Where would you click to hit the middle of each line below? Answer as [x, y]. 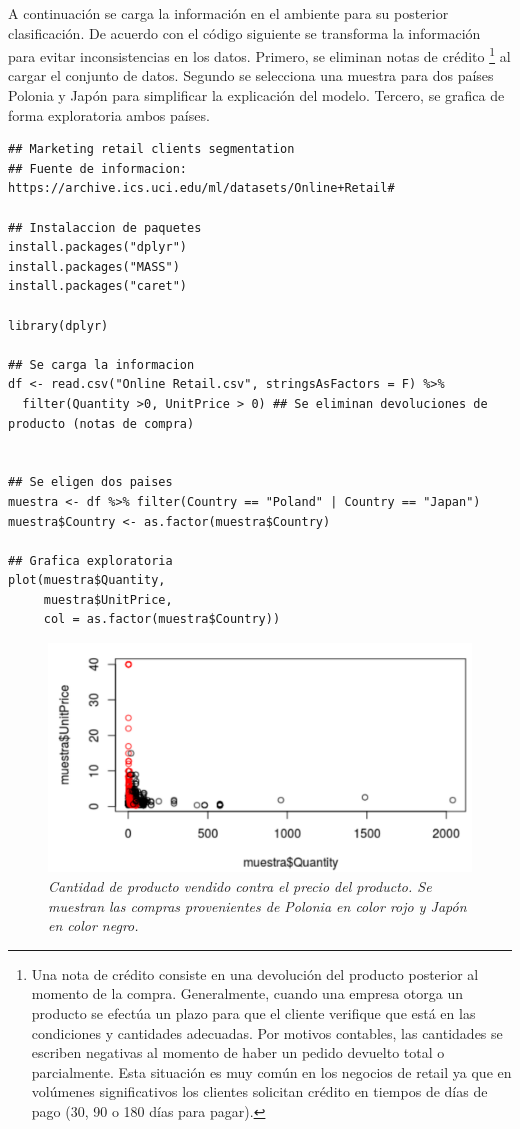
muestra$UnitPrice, [108, 599]
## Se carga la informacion [101, 364]
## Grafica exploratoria [90, 560]
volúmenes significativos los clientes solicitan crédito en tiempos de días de [259, 1091]
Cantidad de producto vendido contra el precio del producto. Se [240, 886]
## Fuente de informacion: [97, 168]
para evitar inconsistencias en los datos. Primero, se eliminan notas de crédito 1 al [259, 54]
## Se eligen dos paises [90, 482]
